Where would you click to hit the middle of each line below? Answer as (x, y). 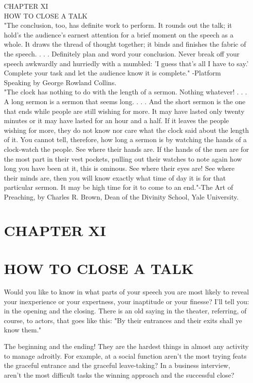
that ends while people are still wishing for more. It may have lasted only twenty (124, 111)
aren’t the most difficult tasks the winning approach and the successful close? (119, 374)
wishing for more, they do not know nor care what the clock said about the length (126, 130)
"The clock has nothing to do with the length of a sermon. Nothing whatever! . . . (126, 92)
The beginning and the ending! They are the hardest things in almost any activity (126, 346)
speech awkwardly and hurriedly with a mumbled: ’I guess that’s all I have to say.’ (126, 63)
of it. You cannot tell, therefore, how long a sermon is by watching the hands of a (125, 139)
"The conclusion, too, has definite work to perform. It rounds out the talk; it (118, 25)
